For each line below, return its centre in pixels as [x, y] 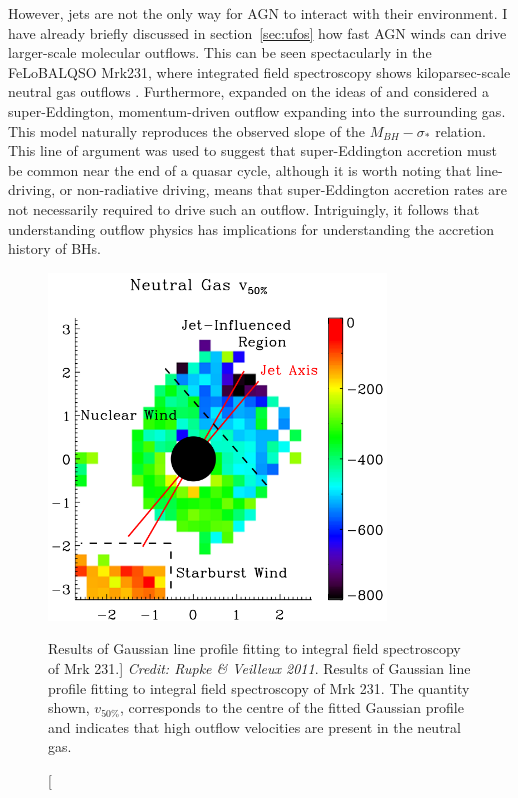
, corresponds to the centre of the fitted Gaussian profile [291, 707]
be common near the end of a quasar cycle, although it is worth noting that [240, 169]
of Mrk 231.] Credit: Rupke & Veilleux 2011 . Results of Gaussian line [259, 668]
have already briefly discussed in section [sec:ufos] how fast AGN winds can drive [257, 32]
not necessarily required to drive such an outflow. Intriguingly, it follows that [244, 208]
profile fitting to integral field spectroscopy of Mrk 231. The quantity [259, 687]
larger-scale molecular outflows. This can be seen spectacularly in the [220, 52]
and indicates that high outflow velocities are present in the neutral [254, 726]
